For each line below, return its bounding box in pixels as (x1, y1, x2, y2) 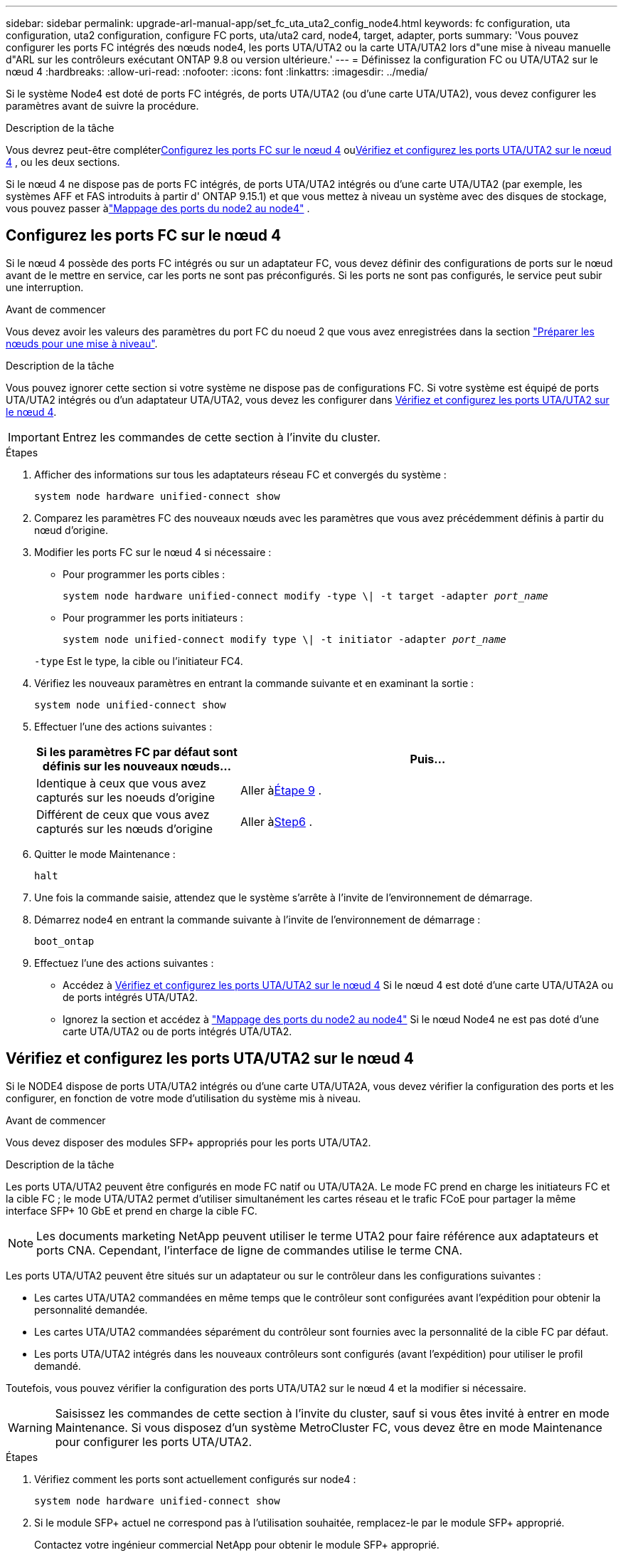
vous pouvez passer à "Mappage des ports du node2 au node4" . (6, 202, 310, 214)
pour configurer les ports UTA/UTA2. (55, 1434, 252, 1449)
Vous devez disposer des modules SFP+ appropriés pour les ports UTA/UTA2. (6, 1136, 371, 1148)
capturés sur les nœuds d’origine (36, 821, 213, 836)
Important (8, 429, 60, 444)
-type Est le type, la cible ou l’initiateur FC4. (34, 654, 243, 667)
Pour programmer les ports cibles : (63, 567, 225, 580)
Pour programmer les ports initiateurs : (63, 611, 243, 624)
